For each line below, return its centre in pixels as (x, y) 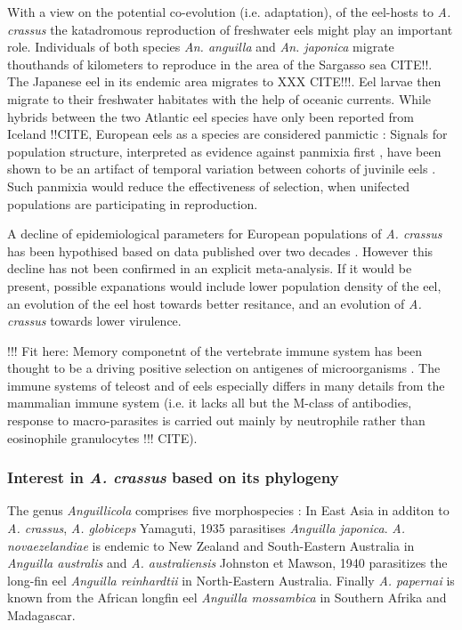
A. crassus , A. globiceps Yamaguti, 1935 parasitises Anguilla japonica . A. (206, 528)
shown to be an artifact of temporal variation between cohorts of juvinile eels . (222, 169)
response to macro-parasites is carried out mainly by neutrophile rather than (216, 420)
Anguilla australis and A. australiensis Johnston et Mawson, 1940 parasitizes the (227, 563)
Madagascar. (41, 615)
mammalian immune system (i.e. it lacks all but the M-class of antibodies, (210, 403)
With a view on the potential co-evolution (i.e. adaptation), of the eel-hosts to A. (229, 12)
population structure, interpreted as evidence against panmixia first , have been (224, 151)
